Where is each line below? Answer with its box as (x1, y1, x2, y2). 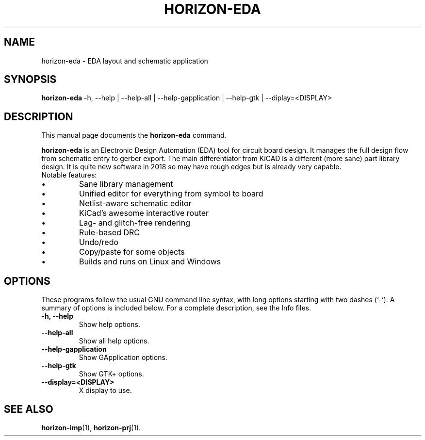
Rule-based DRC (79, 228, 140, 238)
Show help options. (79, 320, 140, 329)
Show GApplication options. (79, 353, 167, 362)
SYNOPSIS (4, 73, 57, 86)
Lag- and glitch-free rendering (79, 218, 190, 228)
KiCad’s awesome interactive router (79, 208, 209, 218)
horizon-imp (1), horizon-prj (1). (41, 423, 141, 432)
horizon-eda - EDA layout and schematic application (41, 56, 208, 65)
